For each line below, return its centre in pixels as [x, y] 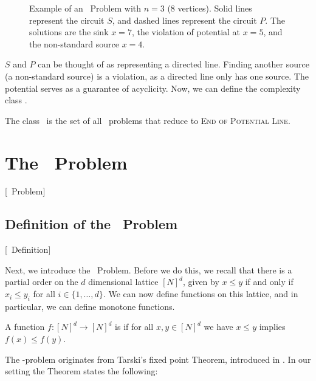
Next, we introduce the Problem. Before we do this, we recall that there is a [149, 269]
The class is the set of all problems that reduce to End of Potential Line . [148, 120]
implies [272, 327]
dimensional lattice [123, 282]
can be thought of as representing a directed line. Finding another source [173, 64]
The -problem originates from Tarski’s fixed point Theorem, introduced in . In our [158, 359]
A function [25, 327]
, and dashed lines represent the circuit [184, 20]
